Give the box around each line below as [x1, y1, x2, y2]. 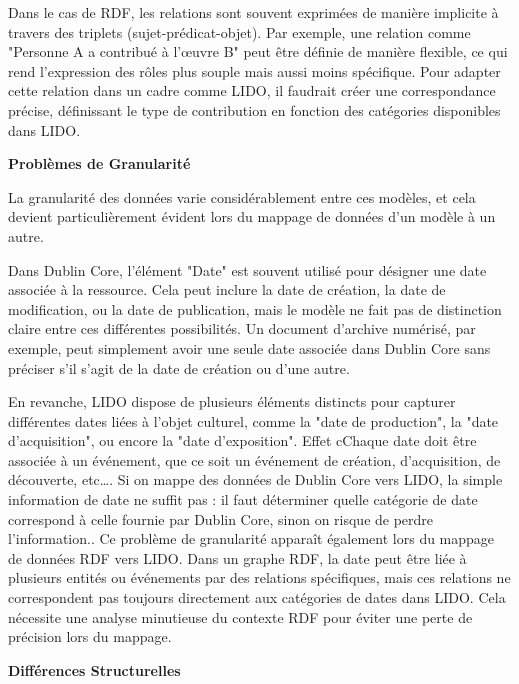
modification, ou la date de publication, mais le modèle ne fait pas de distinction [8, 298, 502, 319]
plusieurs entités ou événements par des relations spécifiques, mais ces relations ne [8, 567, 511, 588]
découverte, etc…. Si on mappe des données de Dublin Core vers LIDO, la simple [8, 469, 503, 490]
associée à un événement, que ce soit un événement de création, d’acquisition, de [8, 449, 501, 470]
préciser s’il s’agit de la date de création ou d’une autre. [8, 357, 350, 378]
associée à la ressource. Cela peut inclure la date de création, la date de [8, 279, 446, 300]
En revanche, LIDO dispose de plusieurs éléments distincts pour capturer [8, 391, 456, 412]
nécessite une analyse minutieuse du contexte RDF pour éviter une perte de [8, 606, 473, 627]
